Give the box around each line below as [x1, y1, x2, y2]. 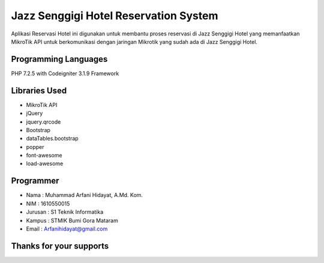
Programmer [11, 176, 59, 186]
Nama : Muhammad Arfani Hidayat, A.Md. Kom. [26, 192, 143, 199]
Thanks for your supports [11, 241, 109, 251]
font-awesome [26, 152, 62, 159]
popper [26, 143, 44, 150]
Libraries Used [11, 85, 67, 95]
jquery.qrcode [26, 118, 61, 125]
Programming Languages [11, 54, 108, 64]
